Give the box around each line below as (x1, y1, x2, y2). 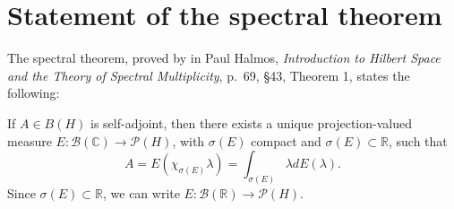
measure (7, 131, 52, 150)
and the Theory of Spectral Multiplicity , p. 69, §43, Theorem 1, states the (7, 65, 410, 84)
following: (7, 83, 60, 102)
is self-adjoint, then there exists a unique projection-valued (90, 113, 412, 132)
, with (172, 131, 205, 150)
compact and (251, 131, 321, 150)
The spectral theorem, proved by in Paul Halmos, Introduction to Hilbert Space (7, 48, 441, 67)
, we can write (102, 183, 180, 202)
